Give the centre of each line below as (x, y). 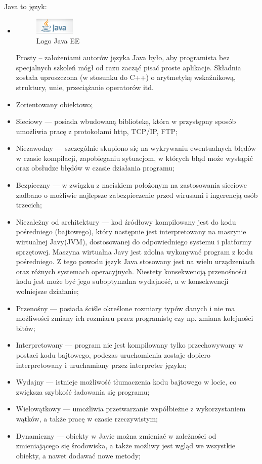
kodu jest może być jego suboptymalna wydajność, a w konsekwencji (122, 281)
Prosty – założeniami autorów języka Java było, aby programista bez (123, 57)
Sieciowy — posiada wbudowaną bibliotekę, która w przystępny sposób (126, 121)
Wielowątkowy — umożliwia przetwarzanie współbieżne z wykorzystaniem (131, 409)
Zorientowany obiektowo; (54, 104)
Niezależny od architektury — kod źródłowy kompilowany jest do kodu (126, 221)
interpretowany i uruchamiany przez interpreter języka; (101, 365)
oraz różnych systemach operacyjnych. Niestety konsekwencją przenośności (131, 271)
